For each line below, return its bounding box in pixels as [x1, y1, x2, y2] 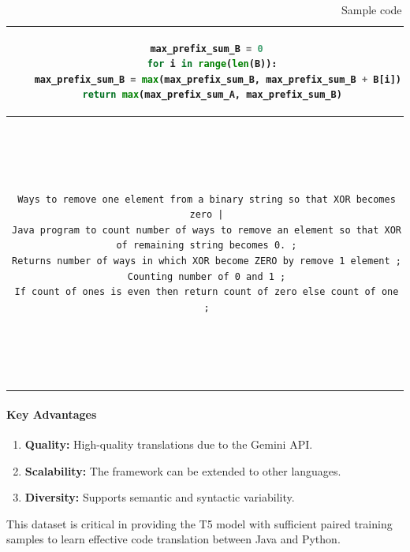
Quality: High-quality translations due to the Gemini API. [24, 436, 313, 453]
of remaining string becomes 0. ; [116, 240, 297, 252]
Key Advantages [6, 405, 97, 422]
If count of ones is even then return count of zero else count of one [14, 286, 399, 298]
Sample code [341, 2, 402, 17]
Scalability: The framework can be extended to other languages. [24, 462, 341, 479]
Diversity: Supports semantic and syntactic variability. [24, 489, 295, 505]
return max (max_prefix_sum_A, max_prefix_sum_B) [82, 89, 342, 101]
